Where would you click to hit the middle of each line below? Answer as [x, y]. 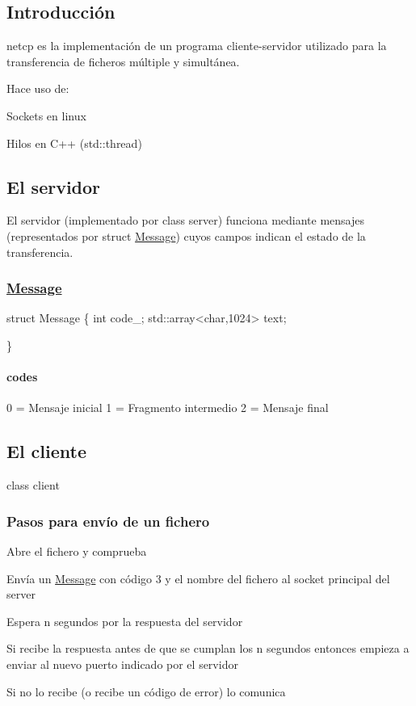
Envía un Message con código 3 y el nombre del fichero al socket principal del [198, 578]
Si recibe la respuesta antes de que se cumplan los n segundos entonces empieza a [208, 648]
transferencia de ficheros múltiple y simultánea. [123, 61]
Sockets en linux [46, 115]
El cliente [47, 451]
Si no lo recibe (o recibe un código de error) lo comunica [146, 691]
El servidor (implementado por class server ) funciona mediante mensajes [186, 220]
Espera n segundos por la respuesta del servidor [125, 621]
